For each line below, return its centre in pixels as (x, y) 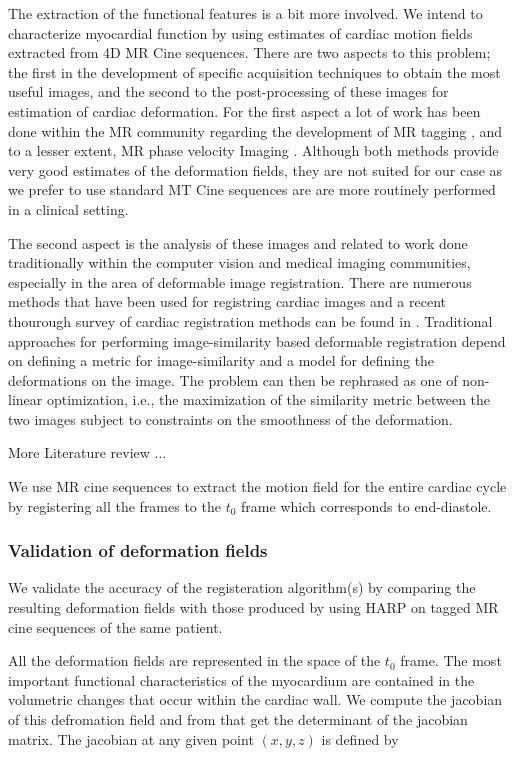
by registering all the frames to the (114, 505)
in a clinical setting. (68, 208)
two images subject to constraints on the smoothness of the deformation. (230, 418)
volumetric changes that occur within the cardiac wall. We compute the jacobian (255, 699)
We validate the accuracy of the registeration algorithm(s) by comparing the (242, 587)
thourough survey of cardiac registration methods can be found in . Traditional (250, 320)
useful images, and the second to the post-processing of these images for (228, 91)
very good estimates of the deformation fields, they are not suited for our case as (255, 169)
